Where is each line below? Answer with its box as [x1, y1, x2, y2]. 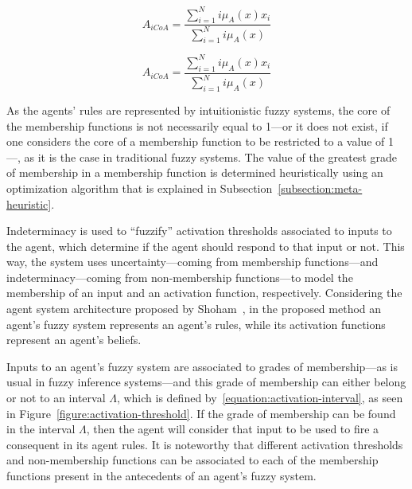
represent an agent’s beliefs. [6, 331, 142, 348]
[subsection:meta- [278, 179, 363, 196]
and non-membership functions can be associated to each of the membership [6, 452, 379, 468]
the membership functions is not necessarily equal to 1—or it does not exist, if [6, 117, 388, 134]
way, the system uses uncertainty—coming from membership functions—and [6, 253, 379, 270]
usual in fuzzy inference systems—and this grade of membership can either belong [6, 374, 406, 390]
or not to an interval [6, 389, 106, 406]
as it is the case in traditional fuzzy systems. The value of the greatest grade [24, 148, 397, 165]
